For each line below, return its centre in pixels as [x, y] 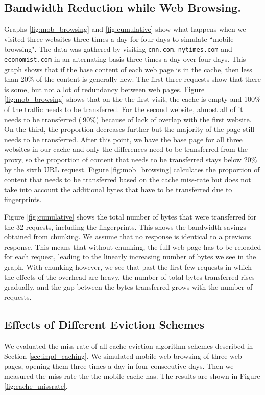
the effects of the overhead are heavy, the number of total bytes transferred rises [129, 277]
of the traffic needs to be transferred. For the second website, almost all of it [124, 109]
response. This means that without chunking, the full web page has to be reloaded [133, 246]
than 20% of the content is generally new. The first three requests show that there [132, 79]
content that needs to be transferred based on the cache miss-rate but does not [128, 179]
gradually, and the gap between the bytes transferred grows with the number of [128, 287]
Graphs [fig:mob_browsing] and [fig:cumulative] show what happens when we [125, 29]
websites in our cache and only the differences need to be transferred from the [126, 149]
